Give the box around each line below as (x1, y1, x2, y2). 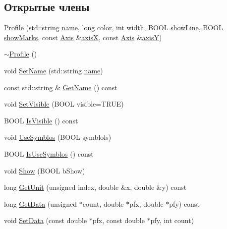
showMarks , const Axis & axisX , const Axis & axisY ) (4, 32, 162, 42)
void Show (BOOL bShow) (4, 165, 85, 175)
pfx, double (129, 198, 164, 209)
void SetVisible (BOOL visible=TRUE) (4, 99, 124, 109)
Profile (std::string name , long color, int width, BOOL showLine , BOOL (4, 22, 223, 33)
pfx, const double (92, 215, 145, 226)
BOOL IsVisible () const (4, 115, 78, 125)
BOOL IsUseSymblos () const (4, 148, 94, 159)
